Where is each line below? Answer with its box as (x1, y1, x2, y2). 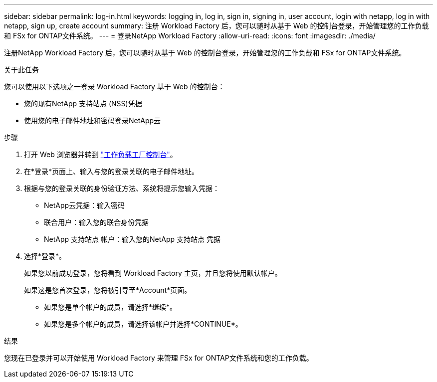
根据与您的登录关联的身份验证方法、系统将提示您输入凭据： (24, 184, 219, 192)
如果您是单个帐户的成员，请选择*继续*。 (44, 303, 177, 311)
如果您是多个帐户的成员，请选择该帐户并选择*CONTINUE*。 (44, 320, 242, 328)
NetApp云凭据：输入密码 (44, 201, 125, 209)
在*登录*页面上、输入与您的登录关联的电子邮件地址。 (24, 167, 199, 176)
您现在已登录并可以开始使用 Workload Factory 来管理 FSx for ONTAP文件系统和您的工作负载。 (4, 354, 313, 362)
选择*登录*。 (24, 252, 66, 260)
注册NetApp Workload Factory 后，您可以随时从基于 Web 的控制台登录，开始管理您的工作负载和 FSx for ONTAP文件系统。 (4, 48, 406, 57)
